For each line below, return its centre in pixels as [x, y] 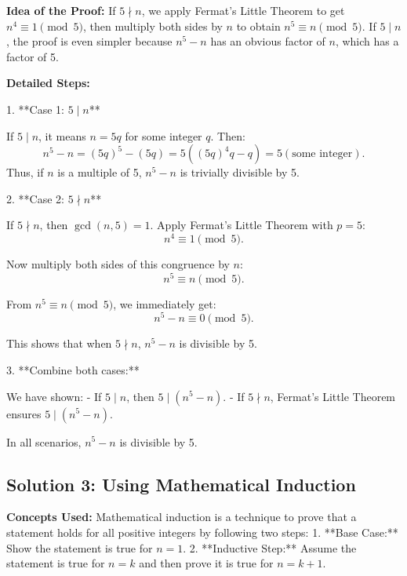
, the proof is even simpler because [89, 41]
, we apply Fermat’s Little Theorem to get [243, 10]
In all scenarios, [44, 441]
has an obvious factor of [268, 41]
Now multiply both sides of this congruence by [118, 264]
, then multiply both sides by [153, 26]
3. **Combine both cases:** [73, 369]
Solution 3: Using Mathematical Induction [181, 484]
